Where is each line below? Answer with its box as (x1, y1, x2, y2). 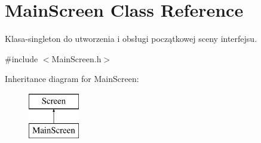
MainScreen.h (51, 52, 102, 65)
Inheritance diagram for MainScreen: (5, 72, 139, 85)
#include (5, 52, 38, 65)
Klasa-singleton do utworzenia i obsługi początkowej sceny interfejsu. (5, 32, 257, 45)
